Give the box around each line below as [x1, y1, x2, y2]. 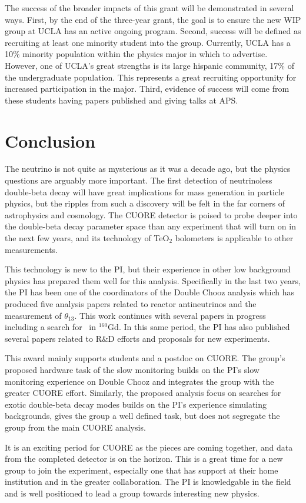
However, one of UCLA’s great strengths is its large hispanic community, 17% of [5, 59, 294, 71]
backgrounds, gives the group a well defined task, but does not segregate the [5, 409, 280, 422]
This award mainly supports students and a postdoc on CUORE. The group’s [5, 352, 285, 364]
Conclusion [5, 128, 96, 152]
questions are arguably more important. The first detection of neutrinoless [5, 174, 272, 186]
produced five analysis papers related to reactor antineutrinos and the [5, 298, 257, 309]
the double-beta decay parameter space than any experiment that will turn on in [5, 220, 296, 232]
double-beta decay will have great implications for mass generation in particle [5, 185, 285, 198]
